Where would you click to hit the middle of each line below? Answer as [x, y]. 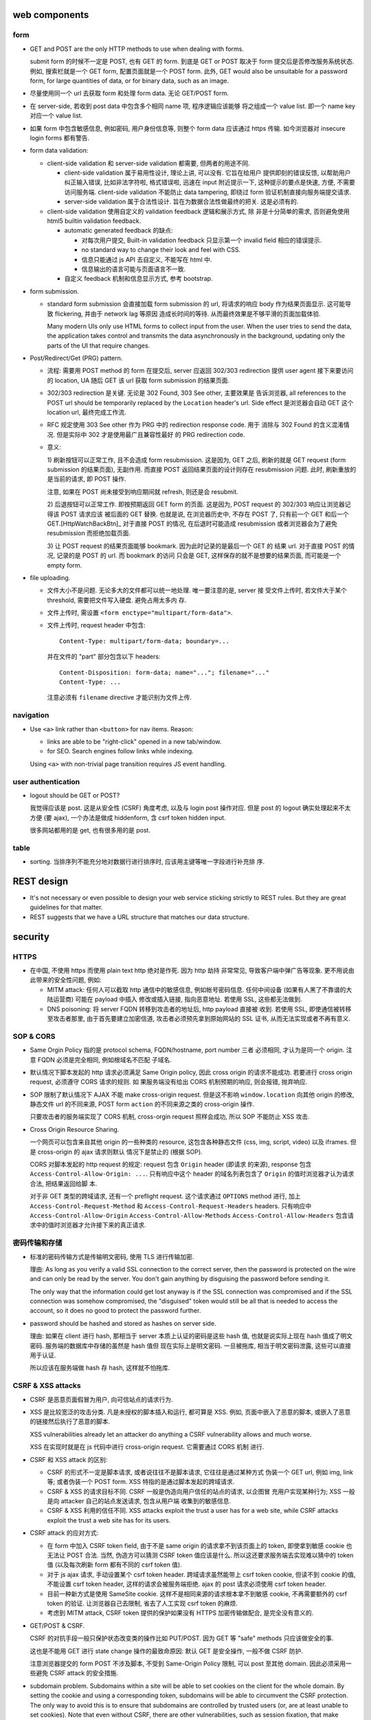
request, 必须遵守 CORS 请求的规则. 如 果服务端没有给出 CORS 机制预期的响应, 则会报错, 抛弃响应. [169, 1082]
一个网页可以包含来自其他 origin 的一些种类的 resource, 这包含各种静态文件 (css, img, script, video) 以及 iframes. [189, 1142]
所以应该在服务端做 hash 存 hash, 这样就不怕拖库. [100, 1368]
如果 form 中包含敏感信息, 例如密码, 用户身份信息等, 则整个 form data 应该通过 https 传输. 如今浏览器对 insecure [188, 128]
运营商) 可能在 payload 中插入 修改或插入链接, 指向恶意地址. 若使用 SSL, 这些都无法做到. [177, 999]
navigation [31, 716]
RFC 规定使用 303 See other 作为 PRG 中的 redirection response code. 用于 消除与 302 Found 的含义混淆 [195, 425]
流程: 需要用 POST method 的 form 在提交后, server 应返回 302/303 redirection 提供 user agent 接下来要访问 [200, 371]
